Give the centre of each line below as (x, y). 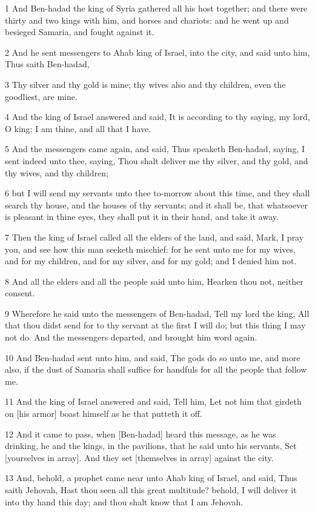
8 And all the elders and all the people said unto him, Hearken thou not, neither (154, 281)
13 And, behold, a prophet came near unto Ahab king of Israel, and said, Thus (151, 478)
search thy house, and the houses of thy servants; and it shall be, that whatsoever (157, 204)
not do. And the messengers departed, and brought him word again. (131, 337)
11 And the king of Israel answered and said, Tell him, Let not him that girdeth (153, 401)
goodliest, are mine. (41, 96)
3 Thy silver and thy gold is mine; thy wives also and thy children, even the (145, 84)
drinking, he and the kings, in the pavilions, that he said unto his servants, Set (151, 446)
